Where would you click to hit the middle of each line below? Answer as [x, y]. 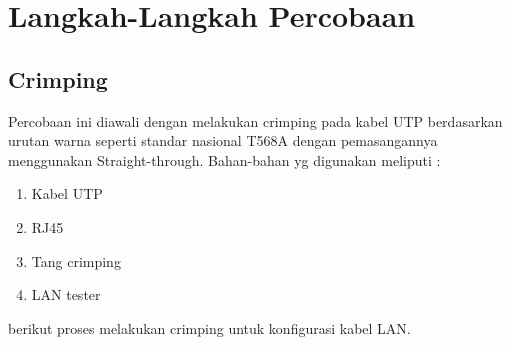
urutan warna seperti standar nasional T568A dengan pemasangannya [223, 140]
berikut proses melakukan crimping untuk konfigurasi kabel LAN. [209, 327]
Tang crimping [76, 260]
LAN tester [66, 294]
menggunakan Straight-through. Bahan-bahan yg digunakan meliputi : [224, 159]
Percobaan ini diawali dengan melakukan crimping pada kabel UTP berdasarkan [255, 120]
